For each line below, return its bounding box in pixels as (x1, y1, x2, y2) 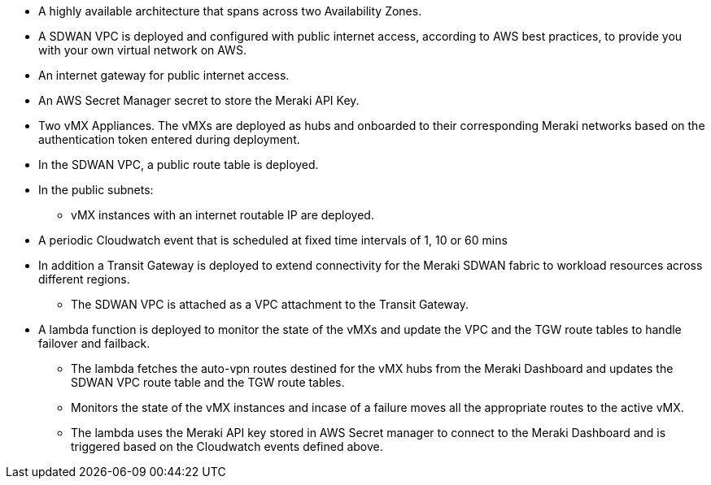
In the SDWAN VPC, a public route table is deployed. (38, 158, 319, 171)
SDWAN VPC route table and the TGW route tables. (71, 375, 345, 389)
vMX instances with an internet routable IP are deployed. (71, 208, 374, 222)
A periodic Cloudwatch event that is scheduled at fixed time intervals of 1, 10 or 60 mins (38, 233, 508, 247)
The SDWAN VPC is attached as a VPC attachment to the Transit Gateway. (71, 297, 469, 311)
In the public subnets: (38, 183, 154, 197)
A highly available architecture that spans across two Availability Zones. (38, 4, 422, 18)
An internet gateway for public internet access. (38, 68, 290, 82)
